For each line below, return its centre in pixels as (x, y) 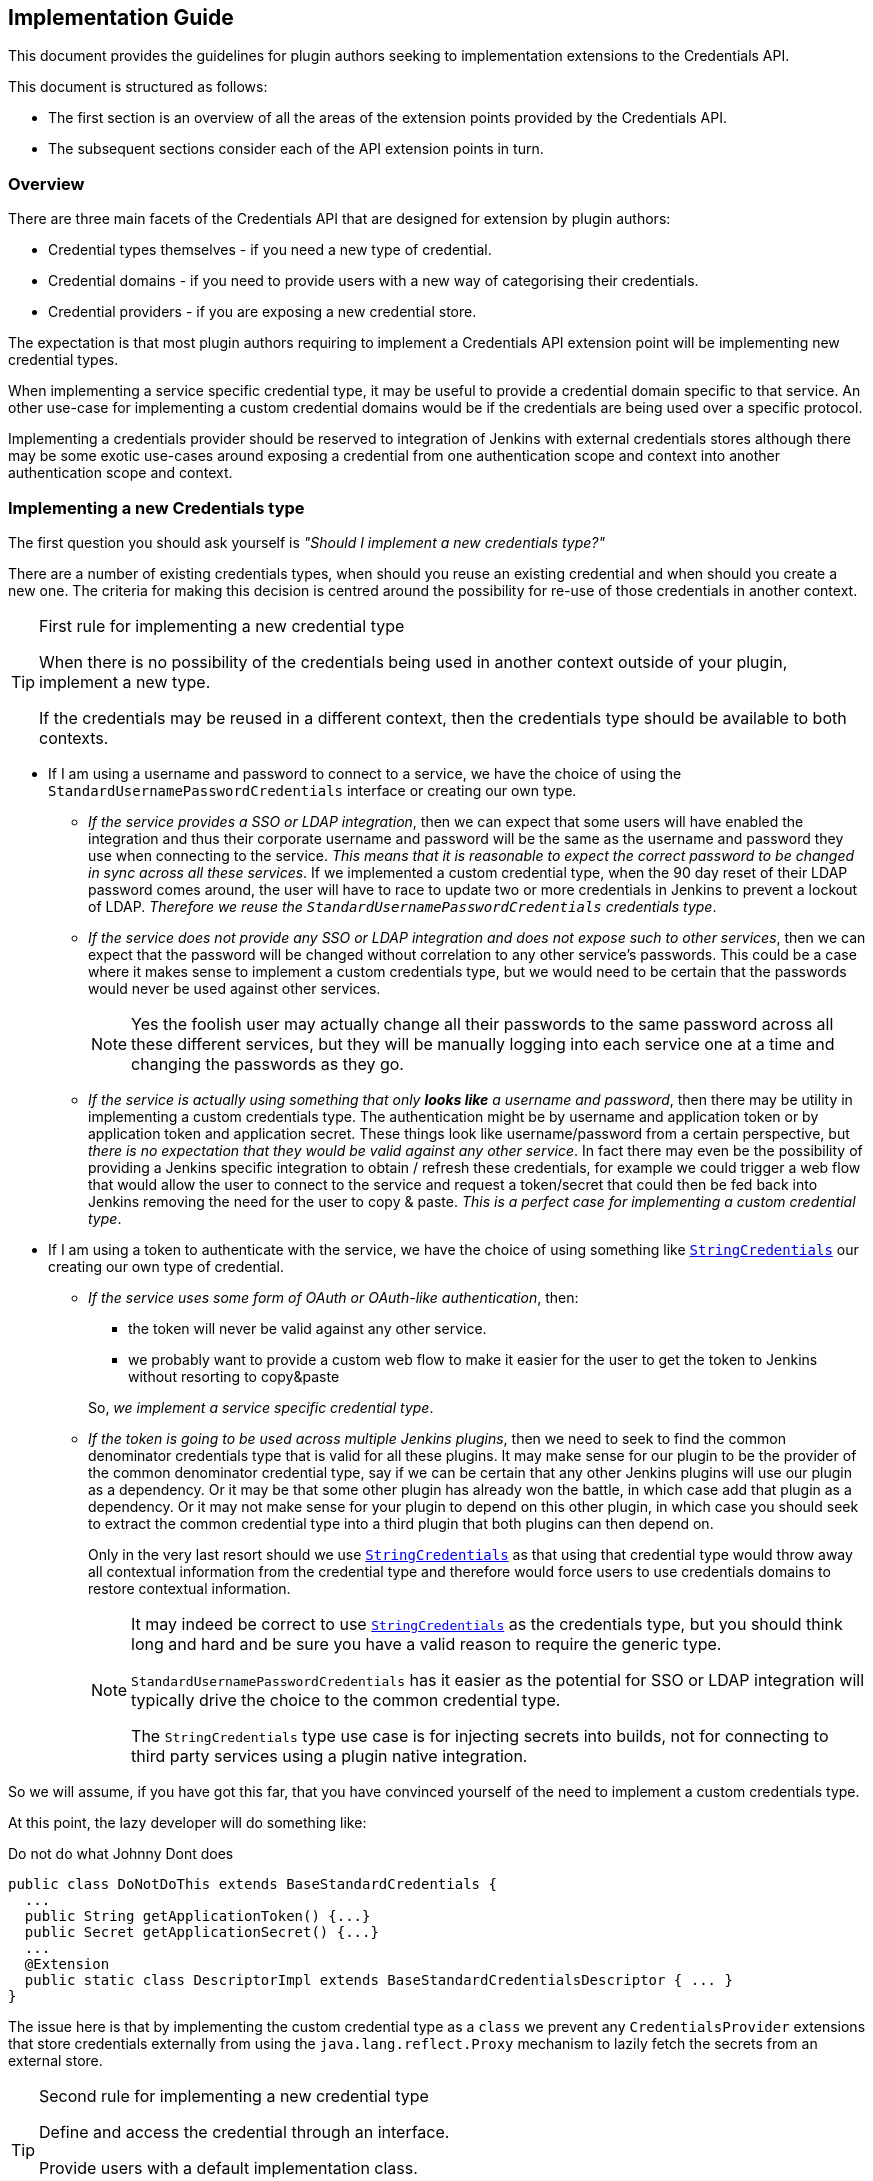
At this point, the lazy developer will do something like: (187, 1822)
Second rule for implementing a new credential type (234, 2095)
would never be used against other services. (234, 988)
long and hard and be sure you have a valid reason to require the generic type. (426, 1643)
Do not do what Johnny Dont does (121, 1853)
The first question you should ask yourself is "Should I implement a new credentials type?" (307, 542)
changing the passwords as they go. (267, 1063)
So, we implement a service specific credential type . (261, 1407)
